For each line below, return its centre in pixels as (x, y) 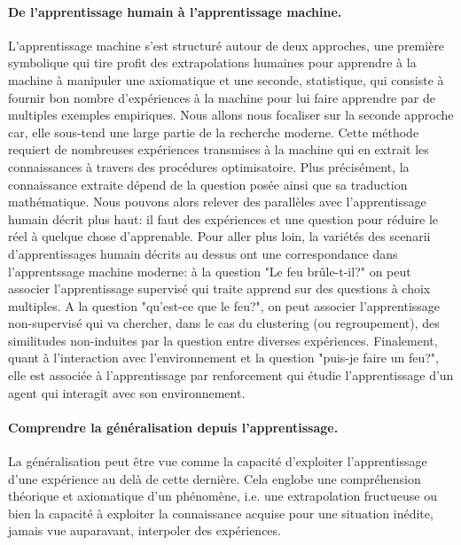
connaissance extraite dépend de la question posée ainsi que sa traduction (208, 184)
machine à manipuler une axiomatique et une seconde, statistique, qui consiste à (226, 79)
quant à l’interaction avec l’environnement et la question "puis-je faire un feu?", (223, 358)
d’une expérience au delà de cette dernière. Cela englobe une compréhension (215, 478)
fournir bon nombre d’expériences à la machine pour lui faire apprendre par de (222, 97)
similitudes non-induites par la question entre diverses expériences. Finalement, (223, 340)
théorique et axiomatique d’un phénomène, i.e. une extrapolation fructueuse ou (223, 496)
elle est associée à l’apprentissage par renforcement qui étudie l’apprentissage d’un (231, 375)
